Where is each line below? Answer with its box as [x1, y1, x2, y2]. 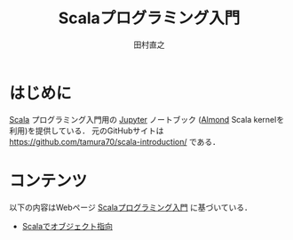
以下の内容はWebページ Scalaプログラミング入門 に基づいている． [9, 202, 253, 212]
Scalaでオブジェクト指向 [21, 220, 114, 231]
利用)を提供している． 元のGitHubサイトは [9, 125, 164, 136]
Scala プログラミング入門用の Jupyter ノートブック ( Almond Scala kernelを [9, 114, 285, 124]
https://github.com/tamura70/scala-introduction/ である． [9, 136, 220, 147]
